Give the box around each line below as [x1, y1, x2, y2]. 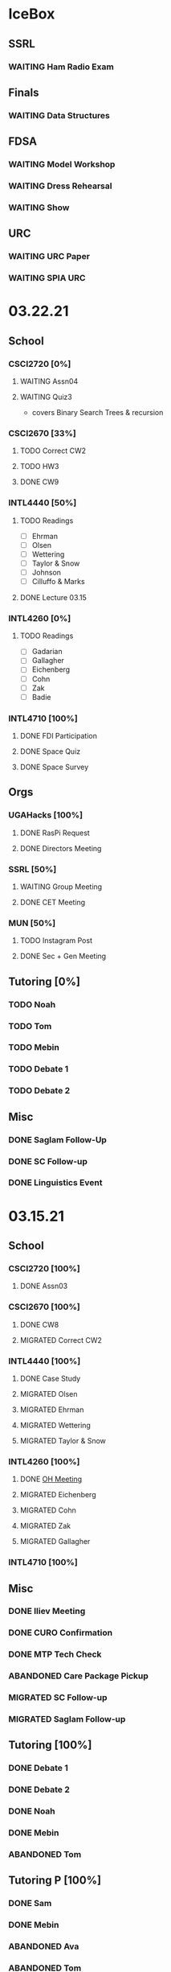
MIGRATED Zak [19, 1521, 71, 1531]
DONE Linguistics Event [8, 1177, 103, 1188]
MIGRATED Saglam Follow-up [8, 1714, 126, 1725]
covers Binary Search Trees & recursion [31, 408, 164, 418]
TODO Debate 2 [8, 1085, 71, 1097]
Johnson [31, 567, 62, 577]
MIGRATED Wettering [19, 1420, 91, 1430]
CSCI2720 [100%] [8, 1262, 80, 1274]
